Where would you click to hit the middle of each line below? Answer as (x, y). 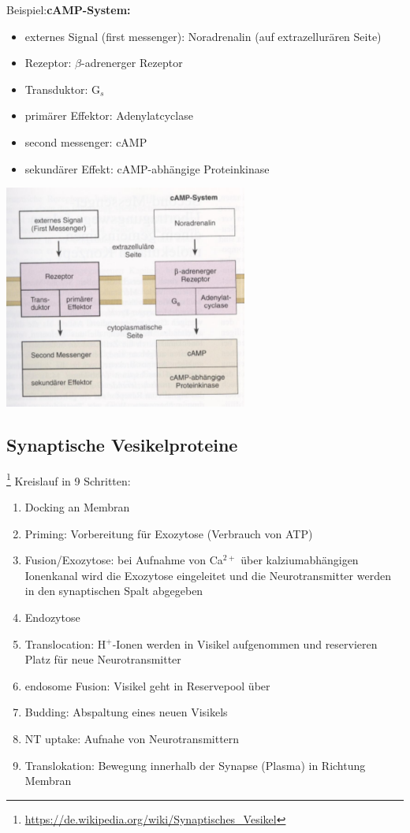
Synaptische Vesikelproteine (122, 444)
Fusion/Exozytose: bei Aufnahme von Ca (124, 560)
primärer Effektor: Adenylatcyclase (109, 115)
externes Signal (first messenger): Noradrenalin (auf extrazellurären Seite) (203, 36)
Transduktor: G (62, 89)
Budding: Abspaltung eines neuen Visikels (126, 712)
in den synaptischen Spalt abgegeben (114, 591)
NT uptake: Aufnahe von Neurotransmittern (132, 738)
